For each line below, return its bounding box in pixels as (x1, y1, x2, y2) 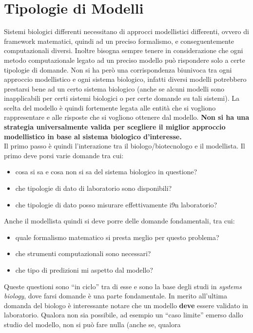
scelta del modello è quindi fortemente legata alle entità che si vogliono (4, 102, 216, 112)
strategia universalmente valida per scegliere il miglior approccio (4, 122, 226, 132)
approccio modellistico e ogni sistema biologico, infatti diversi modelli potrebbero (4, 74, 247, 84)
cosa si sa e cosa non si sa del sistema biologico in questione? (15, 166, 197, 177)
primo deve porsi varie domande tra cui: (4, 150, 124, 160)
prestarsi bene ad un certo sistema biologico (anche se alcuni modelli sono (4, 83, 225, 93)
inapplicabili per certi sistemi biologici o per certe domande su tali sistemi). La (4, 93, 239, 103)
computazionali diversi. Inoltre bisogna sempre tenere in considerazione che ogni (4, 45, 243, 55)
